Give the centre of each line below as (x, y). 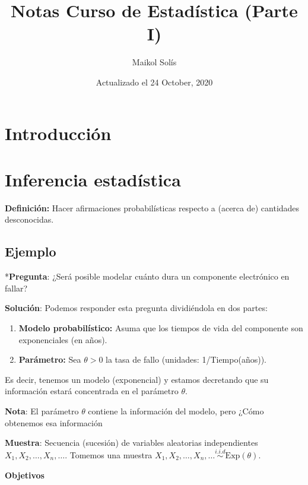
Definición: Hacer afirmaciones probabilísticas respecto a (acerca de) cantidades (152, 207)
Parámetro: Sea (50, 359)
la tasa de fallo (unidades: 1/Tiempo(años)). (186, 359)
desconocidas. (29, 219)
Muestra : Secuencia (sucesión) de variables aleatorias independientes (131, 443)
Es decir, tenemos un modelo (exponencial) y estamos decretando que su (137, 379)
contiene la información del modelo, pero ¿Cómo (176, 410)
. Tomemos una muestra (109, 454)
